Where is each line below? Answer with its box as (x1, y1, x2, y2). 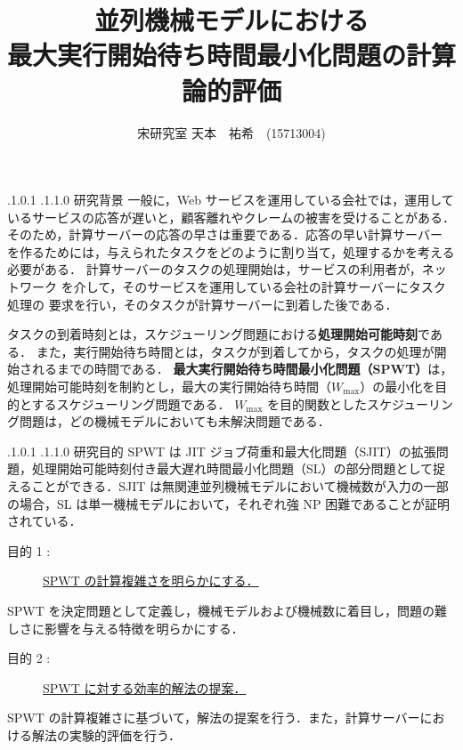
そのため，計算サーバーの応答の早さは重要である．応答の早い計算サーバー (7, 225, 443, 244)
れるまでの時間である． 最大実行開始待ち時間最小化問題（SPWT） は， (31, 359, 453, 378)
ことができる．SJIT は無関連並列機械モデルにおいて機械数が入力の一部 (31, 477, 449, 495)
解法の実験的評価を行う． (31, 725, 181, 744)
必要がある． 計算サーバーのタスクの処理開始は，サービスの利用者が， (7, 260, 422, 278)
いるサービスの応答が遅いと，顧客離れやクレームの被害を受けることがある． (7, 207, 456, 226)
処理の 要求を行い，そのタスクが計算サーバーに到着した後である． (7, 294, 398, 313)
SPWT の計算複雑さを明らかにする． (43, 571, 259, 590)
